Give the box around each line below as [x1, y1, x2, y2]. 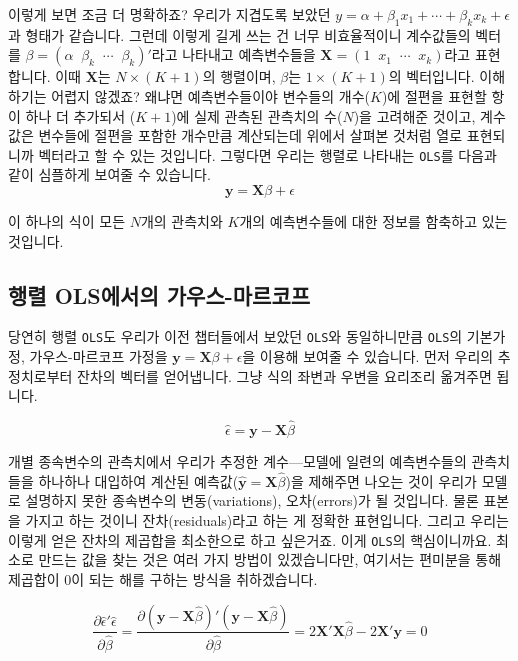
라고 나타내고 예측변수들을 [151, 44, 316, 65]
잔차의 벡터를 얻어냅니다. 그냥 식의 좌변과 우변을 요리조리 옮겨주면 [77, 365, 492, 386]
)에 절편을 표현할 [381, 85, 487, 106]
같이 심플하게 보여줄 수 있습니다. [8, 164, 211, 185]
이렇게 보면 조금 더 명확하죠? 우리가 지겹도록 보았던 [8, 4, 331, 24]
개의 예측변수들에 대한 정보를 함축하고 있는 [239, 211, 508, 232]
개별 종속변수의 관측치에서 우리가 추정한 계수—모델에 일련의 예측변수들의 [8, 451, 467, 472]
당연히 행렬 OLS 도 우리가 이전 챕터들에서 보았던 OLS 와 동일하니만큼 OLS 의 [8, 326, 463, 347]
